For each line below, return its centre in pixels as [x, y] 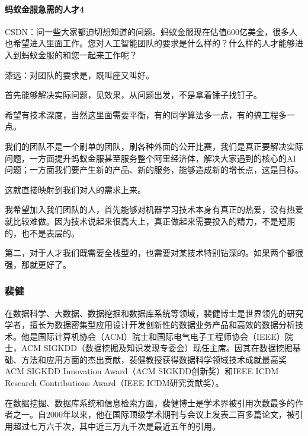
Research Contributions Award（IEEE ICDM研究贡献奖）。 [114, 383]
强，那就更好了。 [38, 264]
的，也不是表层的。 [42, 233]
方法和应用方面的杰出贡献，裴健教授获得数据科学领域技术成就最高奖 [154, 359]
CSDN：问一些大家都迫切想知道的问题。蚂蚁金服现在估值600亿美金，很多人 [151, 31]
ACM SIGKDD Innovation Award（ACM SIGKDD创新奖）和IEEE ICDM [142, 371]
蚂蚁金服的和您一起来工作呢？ [79, 54]
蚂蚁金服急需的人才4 [45, 9]
